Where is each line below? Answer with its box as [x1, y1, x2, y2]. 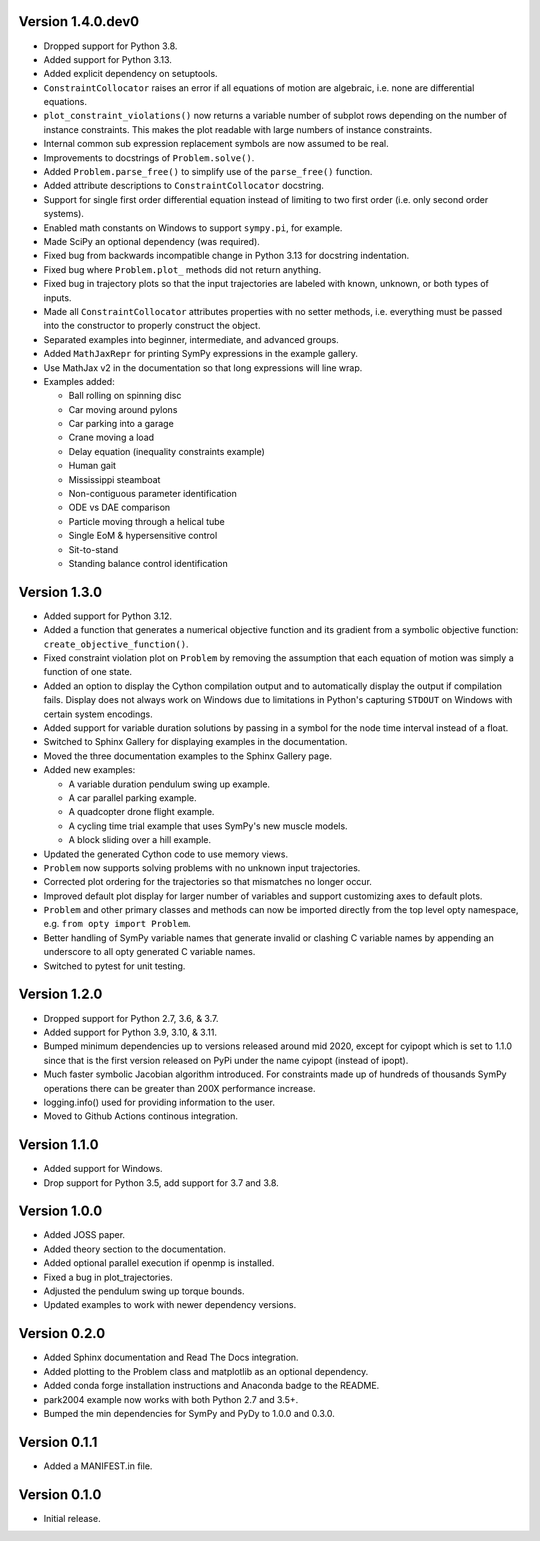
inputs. [43, 291, 72, 304]
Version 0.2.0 [18, 1325, 106, 1342]
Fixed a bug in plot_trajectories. [43, 1271, 174, 1283]
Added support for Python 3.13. [43, 53, 172, 65]
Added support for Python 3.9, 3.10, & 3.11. [43, 1026, 217, 1038]
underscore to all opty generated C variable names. [43, 946, 256, 958]
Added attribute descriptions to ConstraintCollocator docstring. [43, 180, 325, 192]
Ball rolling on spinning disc [68, 390, 182, 402]
